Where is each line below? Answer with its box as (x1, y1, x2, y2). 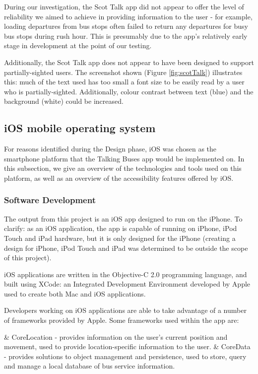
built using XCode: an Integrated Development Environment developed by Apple (4, 279, 251, 289)
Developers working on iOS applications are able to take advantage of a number (4, 305, 247, 315)
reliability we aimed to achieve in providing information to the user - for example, (4, 11, 253, 21)
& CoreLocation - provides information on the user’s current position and (4, 331, 228, 342)
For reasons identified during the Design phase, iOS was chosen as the (4, 144, 217, 154)
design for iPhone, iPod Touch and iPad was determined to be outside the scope (4, 242, 248, 253)
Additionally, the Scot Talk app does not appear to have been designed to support (4, 57, 254, 67)
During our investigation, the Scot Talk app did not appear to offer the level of (4, 1, 244, 11)
